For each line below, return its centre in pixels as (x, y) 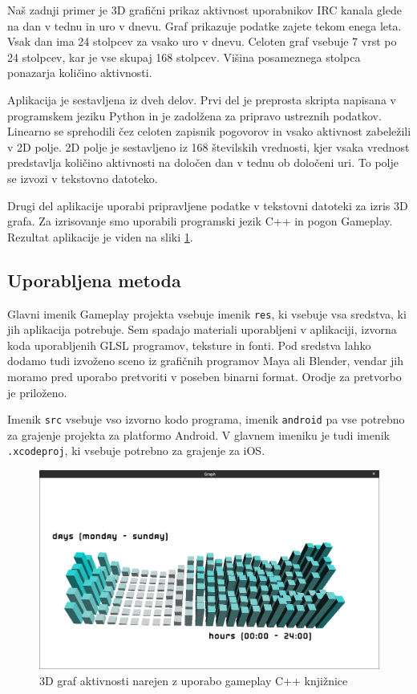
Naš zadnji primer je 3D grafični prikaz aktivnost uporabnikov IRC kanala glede (204, 10)
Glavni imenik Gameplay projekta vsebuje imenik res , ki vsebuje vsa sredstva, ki (207, 313)
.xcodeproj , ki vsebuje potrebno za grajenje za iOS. (136, 450)
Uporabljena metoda (94, 280)
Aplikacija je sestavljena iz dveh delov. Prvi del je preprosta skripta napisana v (202, 99)
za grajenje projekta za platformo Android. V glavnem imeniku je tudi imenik (198, 434)
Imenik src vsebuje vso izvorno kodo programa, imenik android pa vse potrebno (206, 419)
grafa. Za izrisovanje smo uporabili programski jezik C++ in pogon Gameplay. (200, 221)
